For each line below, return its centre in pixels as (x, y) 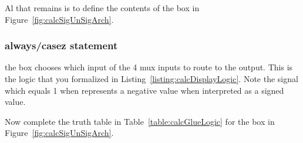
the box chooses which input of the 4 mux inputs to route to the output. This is (149, 67)
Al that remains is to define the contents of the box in (102, 8)
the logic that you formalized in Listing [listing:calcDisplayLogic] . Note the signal (151, 79)
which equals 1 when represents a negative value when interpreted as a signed (144, 90)
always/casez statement (61, 45)
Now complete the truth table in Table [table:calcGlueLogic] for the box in (140, 121)
